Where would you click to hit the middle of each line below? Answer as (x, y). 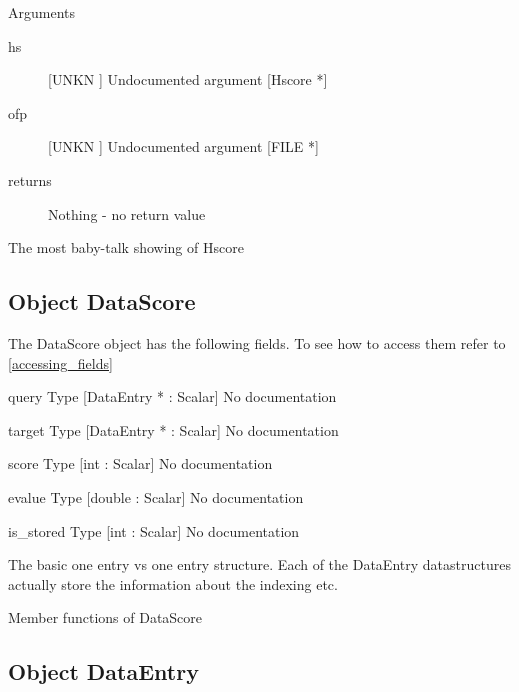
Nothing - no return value (127, 213)
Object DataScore (102, 301)
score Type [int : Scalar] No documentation (140, 463)
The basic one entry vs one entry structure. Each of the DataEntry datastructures (259, 564)
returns (30, 179)
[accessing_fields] (60, 362)
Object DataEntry (103, 671)
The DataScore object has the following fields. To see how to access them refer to (257, 342)
